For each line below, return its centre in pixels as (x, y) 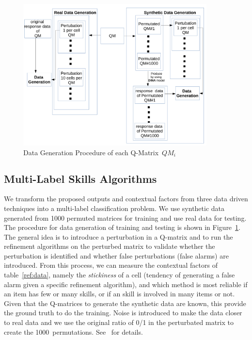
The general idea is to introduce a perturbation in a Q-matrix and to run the (118, 236)
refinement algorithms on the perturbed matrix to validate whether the (110, 246)
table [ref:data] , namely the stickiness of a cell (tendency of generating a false (119, 275)
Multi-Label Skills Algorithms (80, 178)
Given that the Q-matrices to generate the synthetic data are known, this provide (125, 303)
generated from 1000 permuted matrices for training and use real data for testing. (125, 218)
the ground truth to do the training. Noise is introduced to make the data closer (123, 313)
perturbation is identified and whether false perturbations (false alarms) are (116, 255)
